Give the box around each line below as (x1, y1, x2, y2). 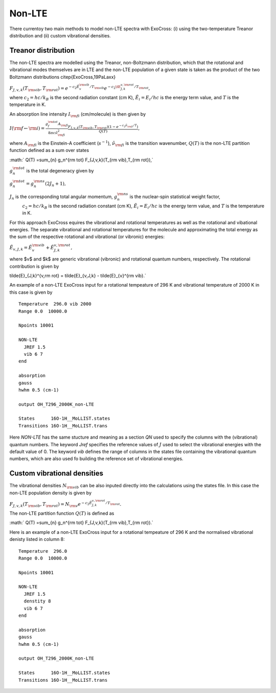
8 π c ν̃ (48, 131, 58, 136)
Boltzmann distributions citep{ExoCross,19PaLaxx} (9, 74, 116, 80)
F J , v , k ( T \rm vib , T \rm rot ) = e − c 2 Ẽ (9, 84, 80, 92)
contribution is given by (9, 263, 59, 269)
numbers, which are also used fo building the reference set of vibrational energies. (9, 456, 183, 462)
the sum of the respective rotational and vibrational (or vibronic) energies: (9, 233, 165, 240)
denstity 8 (24, 598, 51, 604)
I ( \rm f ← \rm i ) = (9, 125, 45, 132)
